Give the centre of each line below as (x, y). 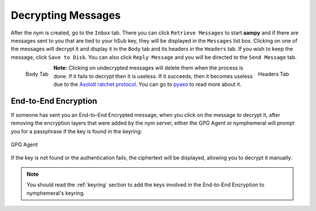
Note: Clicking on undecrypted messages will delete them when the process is (148, 68)
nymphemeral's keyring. (56, 193)
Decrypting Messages (66, 15)
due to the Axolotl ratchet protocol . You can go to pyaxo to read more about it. (147, 84)
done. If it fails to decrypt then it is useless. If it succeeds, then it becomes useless (153, 76)
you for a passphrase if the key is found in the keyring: (77, 131)
